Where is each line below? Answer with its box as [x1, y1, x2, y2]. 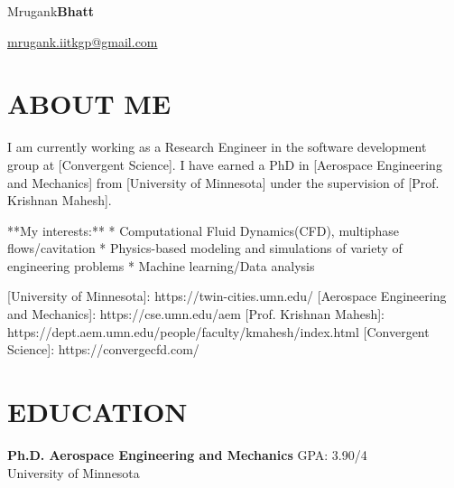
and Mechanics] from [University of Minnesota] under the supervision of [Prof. [7, 173, 440, 192]
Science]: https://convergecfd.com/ [7, 340, 199, 359]
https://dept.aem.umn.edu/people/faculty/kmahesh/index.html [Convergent [7, 322, 430, 341]
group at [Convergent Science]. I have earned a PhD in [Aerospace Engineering [7, 155, 442, 174]
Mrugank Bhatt [7, 2, 95, 20]
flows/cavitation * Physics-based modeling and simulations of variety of [7, 239, 403, 258]
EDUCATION [7, 393, 188, 430]
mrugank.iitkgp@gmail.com [7, 32, 158, 51]
